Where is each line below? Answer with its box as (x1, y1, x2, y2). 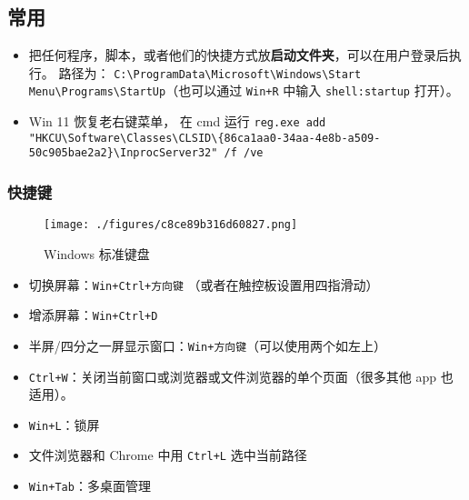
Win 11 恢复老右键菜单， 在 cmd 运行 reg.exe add (28, 112, 326, 131)
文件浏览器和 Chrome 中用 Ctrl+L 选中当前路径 (28, 445, 307, 465)
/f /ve (224, 146, 264, 160)
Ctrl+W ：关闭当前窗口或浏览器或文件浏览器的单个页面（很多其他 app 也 (28, 366, 454, 385)
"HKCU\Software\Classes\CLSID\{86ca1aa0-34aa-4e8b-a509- (28, 131, 381, 145)
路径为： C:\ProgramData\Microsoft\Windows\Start (58, 63, 362, 82)
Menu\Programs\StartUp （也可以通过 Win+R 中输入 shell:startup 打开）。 (28, 81, 459, 100)
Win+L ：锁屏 (28, 415, 100, 434)
